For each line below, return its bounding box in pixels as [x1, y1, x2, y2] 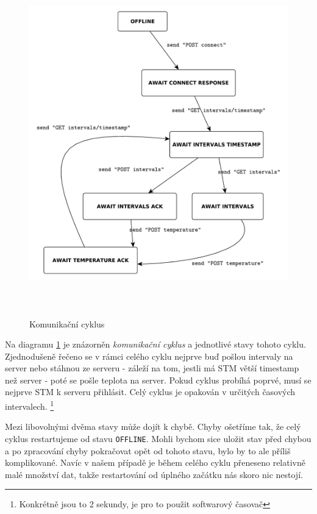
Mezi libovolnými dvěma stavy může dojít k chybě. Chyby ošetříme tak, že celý [5, 420, 301, 433]
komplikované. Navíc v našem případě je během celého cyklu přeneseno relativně [5, 456, 305, 469]
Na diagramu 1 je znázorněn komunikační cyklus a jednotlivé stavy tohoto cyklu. [5, 338, 306, 351]
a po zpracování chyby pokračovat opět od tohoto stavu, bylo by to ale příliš [5, 444, 291, 457]
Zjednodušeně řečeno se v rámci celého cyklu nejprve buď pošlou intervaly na [5, 349, 293, 362]
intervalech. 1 [5, 398, 54, 412]
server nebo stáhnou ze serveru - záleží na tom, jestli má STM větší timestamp [5, 362, 299, 374]
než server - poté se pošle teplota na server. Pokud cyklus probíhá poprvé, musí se [5, 373, 312, 386]
